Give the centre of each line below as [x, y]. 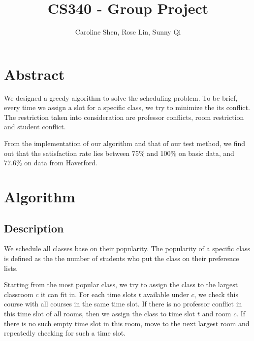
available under [166, 294]
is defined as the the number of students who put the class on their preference [122, 258]
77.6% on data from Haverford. [51, 163]
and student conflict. [35, 127]
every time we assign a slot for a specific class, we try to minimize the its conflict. [127, 107]
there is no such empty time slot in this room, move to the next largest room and [127, 323]
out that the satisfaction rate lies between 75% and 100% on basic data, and [119, 153]
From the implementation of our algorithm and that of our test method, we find [125, 143]
